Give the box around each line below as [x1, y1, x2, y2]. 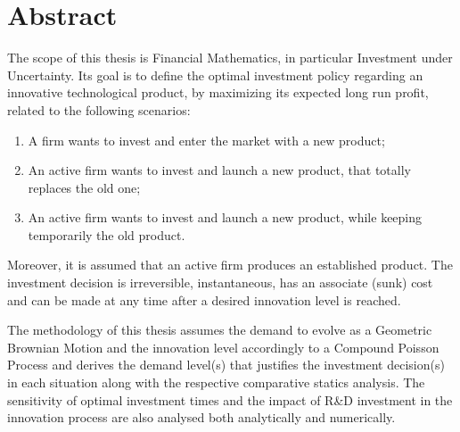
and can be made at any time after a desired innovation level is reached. [7, 290, 401, 309]
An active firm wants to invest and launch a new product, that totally [28, 161, 411, 179]
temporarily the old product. [28, 225, 185, 244]
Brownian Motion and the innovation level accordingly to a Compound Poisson [7, 337, 439, 356]
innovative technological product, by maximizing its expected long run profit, [7, 83, 429, 102]
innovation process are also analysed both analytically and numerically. [7, 408, 396, 427]
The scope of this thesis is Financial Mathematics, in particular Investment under [7, 48, 453, 67]
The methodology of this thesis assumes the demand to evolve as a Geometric [7, 320, 432, 339]
